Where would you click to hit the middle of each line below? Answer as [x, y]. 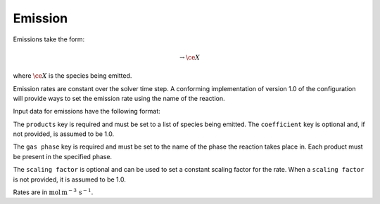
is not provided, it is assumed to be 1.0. [69, 179]
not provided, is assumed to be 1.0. [64, 134]
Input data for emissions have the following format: [87, 111]
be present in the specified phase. [63, 156]
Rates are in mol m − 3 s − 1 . [53, 192]
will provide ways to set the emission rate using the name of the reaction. [119, 98]
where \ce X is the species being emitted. [72, 76]
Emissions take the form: [49, 39]
